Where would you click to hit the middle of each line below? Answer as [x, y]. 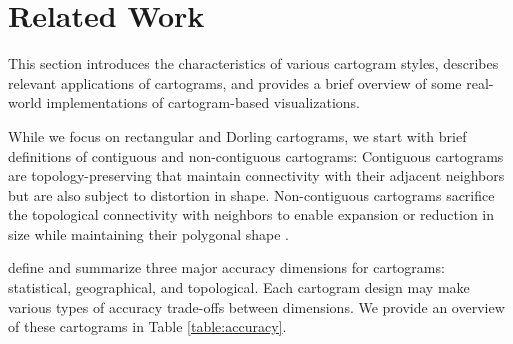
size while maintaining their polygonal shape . [149, 233]
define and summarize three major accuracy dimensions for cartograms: [226, 267]
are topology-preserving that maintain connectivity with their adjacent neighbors [256, 175]
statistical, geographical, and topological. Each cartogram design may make [239, 287]
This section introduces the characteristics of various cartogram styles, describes [253, 63]
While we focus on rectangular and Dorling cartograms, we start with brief [237, 135]
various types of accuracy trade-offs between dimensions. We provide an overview [256, 306]
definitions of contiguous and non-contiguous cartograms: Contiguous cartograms [256, 155]
